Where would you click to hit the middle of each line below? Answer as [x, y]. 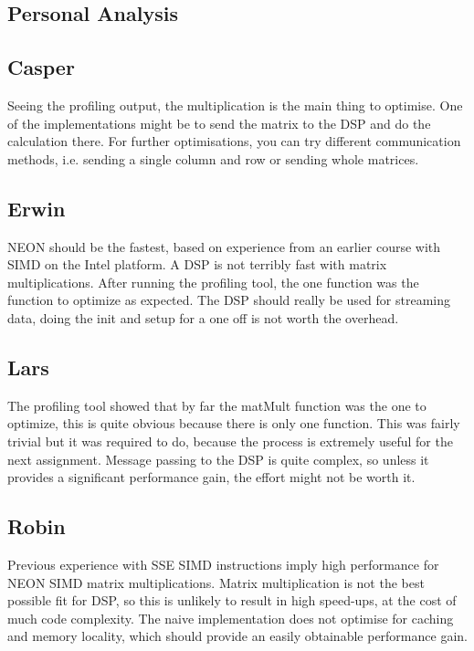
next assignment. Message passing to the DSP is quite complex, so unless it [218, 459]
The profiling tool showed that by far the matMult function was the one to [217, 405]
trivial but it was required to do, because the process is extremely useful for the [230, 441]
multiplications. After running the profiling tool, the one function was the [213, 282]
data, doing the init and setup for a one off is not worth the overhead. [203, 317]
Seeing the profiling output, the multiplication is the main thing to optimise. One [235, 105]
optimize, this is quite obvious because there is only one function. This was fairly [234, 423]
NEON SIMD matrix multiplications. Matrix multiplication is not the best [216, 582]
